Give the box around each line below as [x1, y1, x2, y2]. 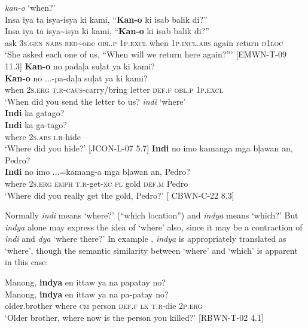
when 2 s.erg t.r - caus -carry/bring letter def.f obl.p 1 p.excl [5, 83, 224, 96]
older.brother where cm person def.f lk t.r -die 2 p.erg [5, 299, 203, 312]
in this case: [5, 256, 48, 268]
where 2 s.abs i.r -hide [5, 130, 81, 142]
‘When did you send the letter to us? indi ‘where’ [5, 95, 186, 107]
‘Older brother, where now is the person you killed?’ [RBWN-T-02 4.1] [5, 311, 264, 323]
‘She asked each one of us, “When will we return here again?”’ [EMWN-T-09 [5, 48, 287, 60]
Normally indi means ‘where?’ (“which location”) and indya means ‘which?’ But [5, 209, 298, 221]
